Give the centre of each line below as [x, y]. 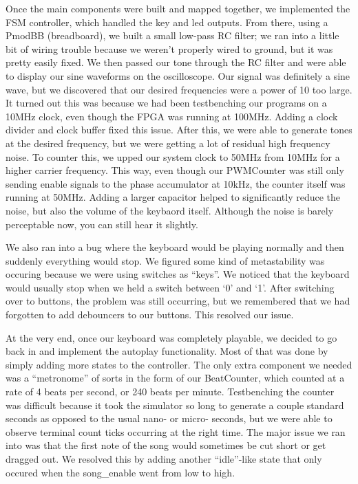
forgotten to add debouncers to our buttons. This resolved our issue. [150, 315]
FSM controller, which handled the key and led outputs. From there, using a [167, 22]
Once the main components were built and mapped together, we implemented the [178, 8]
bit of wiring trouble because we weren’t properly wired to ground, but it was [169, 48]
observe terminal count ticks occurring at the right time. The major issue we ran [176, 431]
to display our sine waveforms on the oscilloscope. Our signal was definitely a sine [178, 75]
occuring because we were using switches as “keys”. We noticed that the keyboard [178, 274]
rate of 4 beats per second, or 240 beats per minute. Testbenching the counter [170, 392]
